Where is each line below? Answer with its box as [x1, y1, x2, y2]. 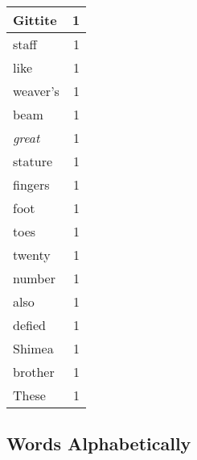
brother [13, 362, 55, 381]
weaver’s [13, 82, 60, 100]
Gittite [13, 10, 57, 29]
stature [13, 152, 53, 170]
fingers [13, 175, 50, 194]
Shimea [13, 339, 54, 358]
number [13, 269, 55, 287]
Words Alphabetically [6, 431, 191, 456]
